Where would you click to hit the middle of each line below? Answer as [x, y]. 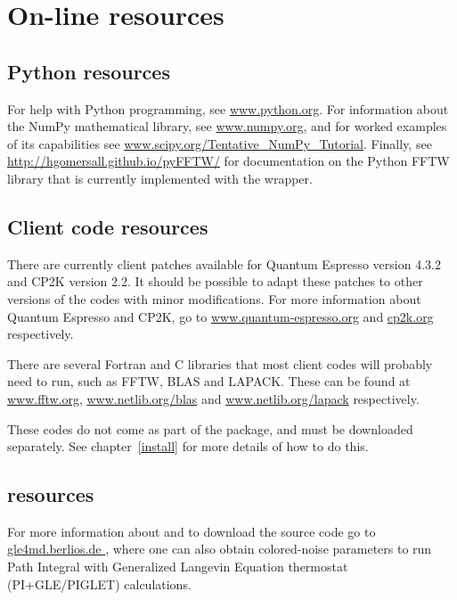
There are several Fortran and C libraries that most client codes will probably [220, 363]
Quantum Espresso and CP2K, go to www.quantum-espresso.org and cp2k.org [220, 316]
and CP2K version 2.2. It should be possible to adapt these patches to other [215, 281]
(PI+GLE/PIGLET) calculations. [99, 584]
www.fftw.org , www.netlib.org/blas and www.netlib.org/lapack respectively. [213, 398]
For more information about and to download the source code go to [192, 531]
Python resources [89, 71]
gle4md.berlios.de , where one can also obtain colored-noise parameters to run [220, 549]
